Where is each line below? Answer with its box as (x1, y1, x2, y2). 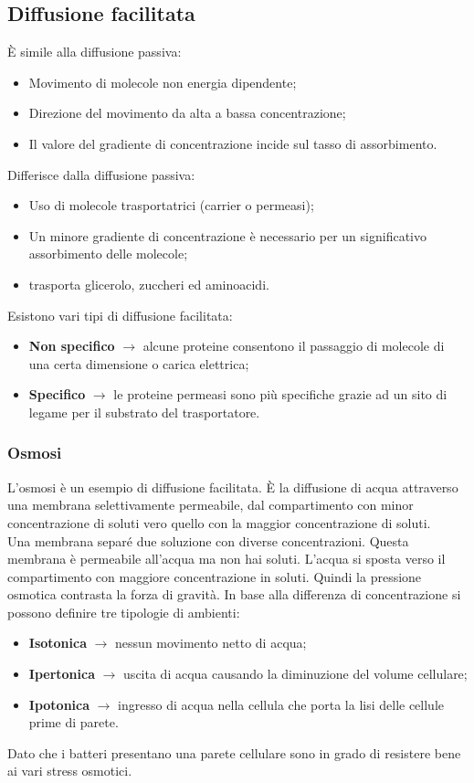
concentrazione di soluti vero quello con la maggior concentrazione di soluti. (7, 513, 431, 532)
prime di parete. (28, 713, 119, 732)
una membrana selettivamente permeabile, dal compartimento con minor (7, 495, 414, 514)
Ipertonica (28, 664, 96, 683)
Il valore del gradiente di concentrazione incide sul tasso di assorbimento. (28, 133, 437, 153)
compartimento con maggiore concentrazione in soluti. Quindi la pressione (7, 566, 422, 586)
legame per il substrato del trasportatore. (28, 402, 260, 421)
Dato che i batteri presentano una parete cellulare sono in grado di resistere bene (7, 743, 461, 762)
